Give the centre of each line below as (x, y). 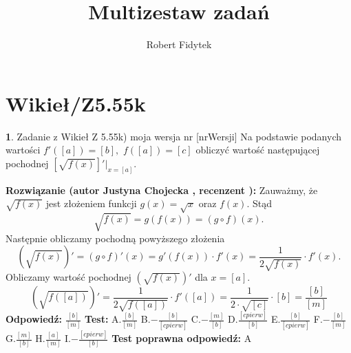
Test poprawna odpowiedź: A (182, 338)
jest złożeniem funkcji (91, 203)
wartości (23, 150)
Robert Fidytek (179, 44)
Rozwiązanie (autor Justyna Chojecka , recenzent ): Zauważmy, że (162, 190)
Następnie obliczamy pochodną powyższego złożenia (115, 238)
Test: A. (103, 319)
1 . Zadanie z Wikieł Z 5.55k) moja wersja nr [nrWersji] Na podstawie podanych (174, 136)
